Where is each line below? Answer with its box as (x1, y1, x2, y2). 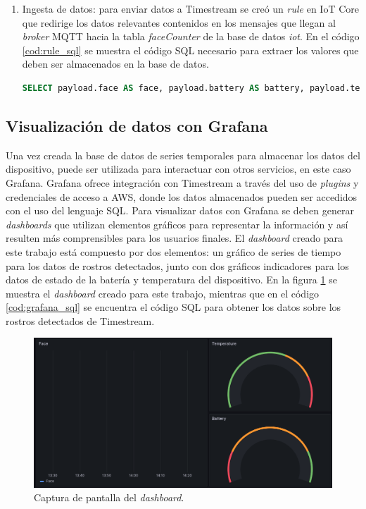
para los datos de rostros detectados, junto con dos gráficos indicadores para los (6, 258, 349, 273)
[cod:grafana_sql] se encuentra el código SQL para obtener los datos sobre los (6, 300, 341, 314)
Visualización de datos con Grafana (6, 114, 268, 136)
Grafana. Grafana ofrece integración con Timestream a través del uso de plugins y (6, 175, 359, 190)
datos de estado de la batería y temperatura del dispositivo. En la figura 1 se (6, 272, 337, 287)
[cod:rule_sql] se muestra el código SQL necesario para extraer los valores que (22, 42, 359, 57)
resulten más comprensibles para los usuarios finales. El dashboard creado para (6, 231, 343, 245)
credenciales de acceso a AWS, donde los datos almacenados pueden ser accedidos (6, 189, 358, 204)
